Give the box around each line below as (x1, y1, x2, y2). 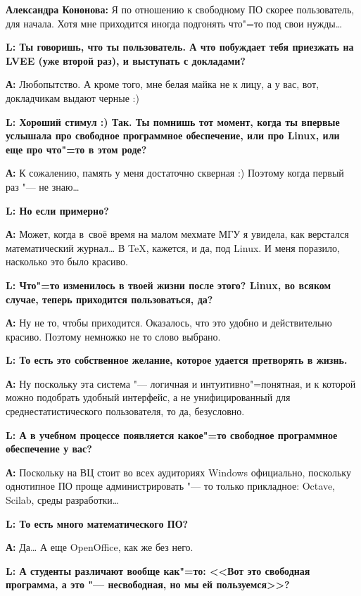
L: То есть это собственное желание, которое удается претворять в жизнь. (6, 353, 348, 367)
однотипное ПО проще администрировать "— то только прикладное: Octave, (6, 478, 335, 493)
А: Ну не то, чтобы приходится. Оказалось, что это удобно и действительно (6, 315, 332, 330)
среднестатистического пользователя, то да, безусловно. (6, 404, 245, 419)
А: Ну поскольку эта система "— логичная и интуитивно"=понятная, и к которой (6, 376, 356, 391)
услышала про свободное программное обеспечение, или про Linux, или (6, 128, 340, 143)
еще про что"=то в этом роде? (6, 141, 147, 156)
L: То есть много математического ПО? (6, 516, 189, 531)
